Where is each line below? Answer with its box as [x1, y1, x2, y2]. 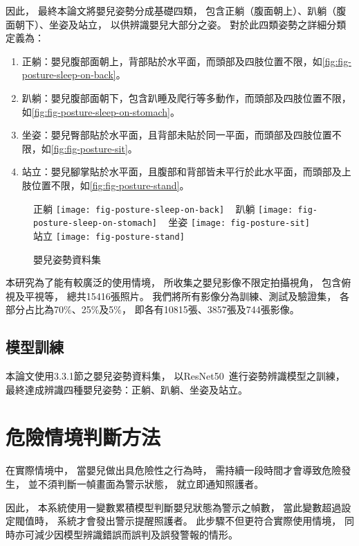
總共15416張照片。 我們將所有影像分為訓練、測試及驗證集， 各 [66, 288, 349, 303]
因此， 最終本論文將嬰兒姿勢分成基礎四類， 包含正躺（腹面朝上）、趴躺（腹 [6, 3, 347, 17]
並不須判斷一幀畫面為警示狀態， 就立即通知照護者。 [28, 476, 264, 491]
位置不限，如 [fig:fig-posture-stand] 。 [31, 177, 190, 192]
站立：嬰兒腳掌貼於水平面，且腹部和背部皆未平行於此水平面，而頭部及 [21, 164, 342, 179]
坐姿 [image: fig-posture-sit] [168, 215, 310, 229]
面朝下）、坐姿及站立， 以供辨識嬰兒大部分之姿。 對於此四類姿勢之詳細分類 [6, 17, 347, 31]
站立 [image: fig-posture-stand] [33, 228, 185, 243]
